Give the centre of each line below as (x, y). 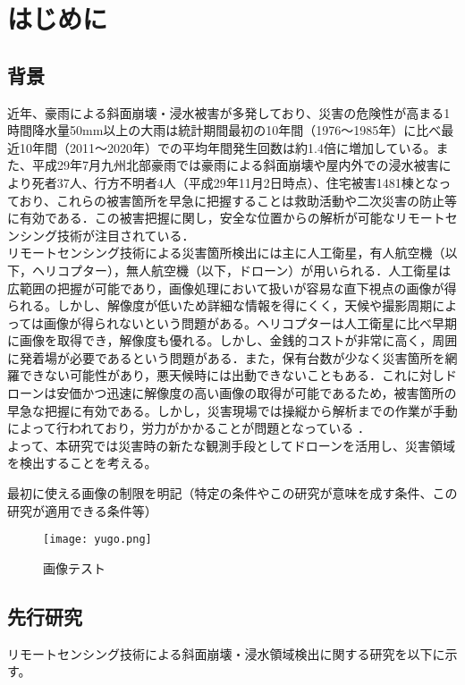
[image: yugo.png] (97, 540)
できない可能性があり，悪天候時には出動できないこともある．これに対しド (238, 375)
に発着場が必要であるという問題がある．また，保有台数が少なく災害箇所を (226, 357)
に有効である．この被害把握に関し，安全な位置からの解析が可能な (201, 218)
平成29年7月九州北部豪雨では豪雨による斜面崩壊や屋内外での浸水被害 (235, 165)
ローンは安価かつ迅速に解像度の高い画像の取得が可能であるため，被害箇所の (232, 393)
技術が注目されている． (126, 235)
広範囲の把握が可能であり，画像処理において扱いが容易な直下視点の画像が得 (232, 288)
